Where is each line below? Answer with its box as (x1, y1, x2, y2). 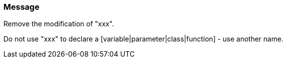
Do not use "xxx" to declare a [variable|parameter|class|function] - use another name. (3, 35, 284, 43)
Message (3, 2, 39, 12)
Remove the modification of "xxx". (3, 20, 114, 28)
